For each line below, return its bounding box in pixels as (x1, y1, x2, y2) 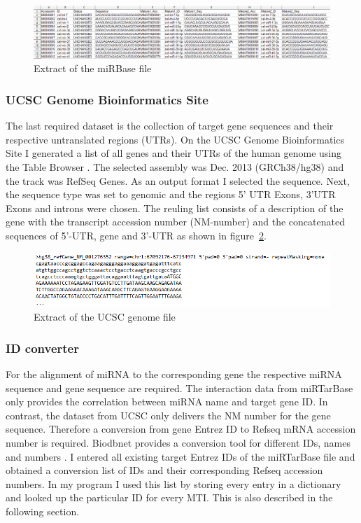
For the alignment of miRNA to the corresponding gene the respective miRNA (6, 367, 342, 382)
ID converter (6, 339, 79, 356)
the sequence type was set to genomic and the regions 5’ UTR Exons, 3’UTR (6, 187, 336, 202)
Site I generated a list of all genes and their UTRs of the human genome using (6, 146, 342, 160)
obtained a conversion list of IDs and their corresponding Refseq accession (6, 463, 323, 477)
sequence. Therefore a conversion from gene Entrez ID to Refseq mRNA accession (6, 421, 356, 436)
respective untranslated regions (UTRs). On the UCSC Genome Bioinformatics (6, 132, 345, 146)
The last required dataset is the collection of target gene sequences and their (6, 118, 334, 133)
